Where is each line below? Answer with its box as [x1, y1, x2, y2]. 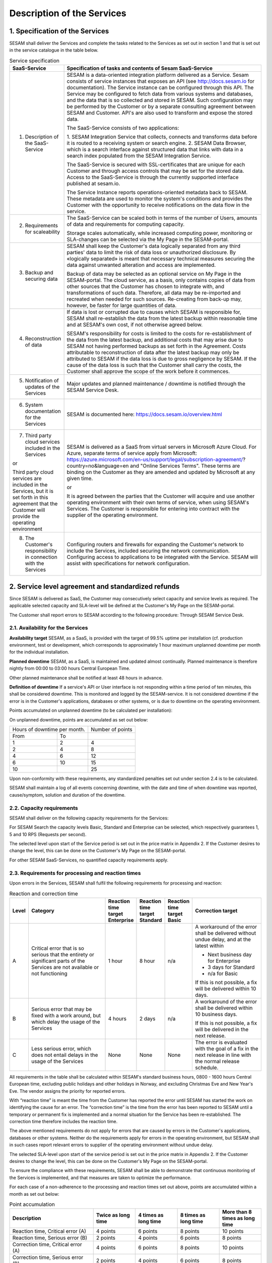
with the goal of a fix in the [195, 1045, 259, 1052]
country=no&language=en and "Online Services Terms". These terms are [66, 462, 240, 469]
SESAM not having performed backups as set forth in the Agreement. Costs [66, 343, 246, 350]
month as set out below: [9, 1191, 59, 1197]
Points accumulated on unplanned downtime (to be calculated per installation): [9, 707, 173, 713]
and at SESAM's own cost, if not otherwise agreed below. [66, 321, 203, 328]
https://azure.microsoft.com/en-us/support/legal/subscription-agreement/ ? [66, 456, 246, 463]
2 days [139, 1015, 156, 1022]
